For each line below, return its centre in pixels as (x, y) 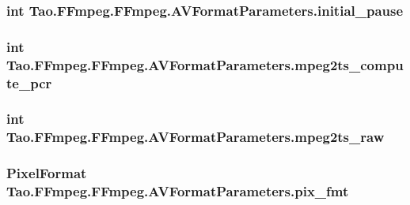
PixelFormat (47, 173)
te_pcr (29, 82)
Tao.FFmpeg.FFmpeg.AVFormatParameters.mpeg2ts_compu (205, 64)
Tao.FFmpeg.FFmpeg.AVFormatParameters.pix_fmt (178, 191)
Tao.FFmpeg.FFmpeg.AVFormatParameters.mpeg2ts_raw (196, 137)
